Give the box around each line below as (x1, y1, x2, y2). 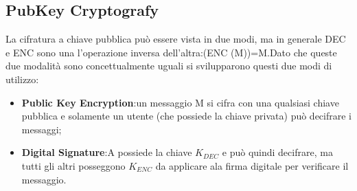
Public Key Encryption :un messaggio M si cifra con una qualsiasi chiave (21, 95, 339, 109)
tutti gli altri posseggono (21, 158, 126, 172)
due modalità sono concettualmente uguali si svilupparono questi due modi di (5, 58, 332, 73)
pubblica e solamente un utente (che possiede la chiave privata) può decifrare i (21, 109, 352, 123)
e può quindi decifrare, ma (222, 145, 333, 159)
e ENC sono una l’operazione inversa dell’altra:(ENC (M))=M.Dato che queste (5, 45, 337, 59)
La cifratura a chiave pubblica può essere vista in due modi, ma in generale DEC (5, 32, 346, 46)
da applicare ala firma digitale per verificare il (155, 158, 349, 172)
